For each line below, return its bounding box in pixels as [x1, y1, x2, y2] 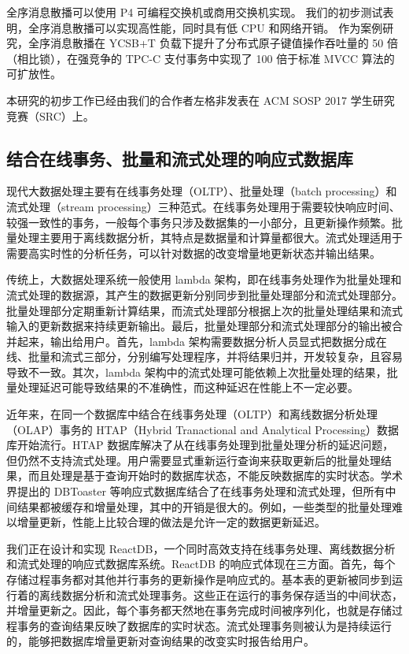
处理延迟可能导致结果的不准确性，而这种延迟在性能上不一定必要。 [17, 379, 359, 396]
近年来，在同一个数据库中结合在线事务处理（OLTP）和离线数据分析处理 [6, 406, 378, 422]
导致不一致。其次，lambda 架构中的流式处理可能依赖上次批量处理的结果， [6, 363, 387, 380]
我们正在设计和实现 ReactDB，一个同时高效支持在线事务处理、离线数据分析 [6, 540, 396, 556]
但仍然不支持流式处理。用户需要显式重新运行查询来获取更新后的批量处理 [6, 451, 381, 468]
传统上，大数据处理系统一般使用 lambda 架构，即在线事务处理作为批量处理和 [6, 271, 402, 288]
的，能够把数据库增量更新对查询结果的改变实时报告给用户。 [6, 633, 315, 649]
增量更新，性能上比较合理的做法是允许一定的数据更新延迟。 [17, 514, 326, 530]
